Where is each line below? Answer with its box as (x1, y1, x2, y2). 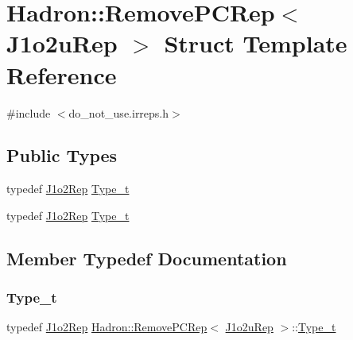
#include (6, 104, 51, 121)
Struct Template (164, 27, 347, 60)
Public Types (6, 143, 118, 168)
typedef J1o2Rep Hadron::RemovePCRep (6, 319, 208, 335)
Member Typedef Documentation (6, 245, 287, 270)
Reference (6, 58, 117, 91)
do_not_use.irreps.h (68, 104, 169, 121)
